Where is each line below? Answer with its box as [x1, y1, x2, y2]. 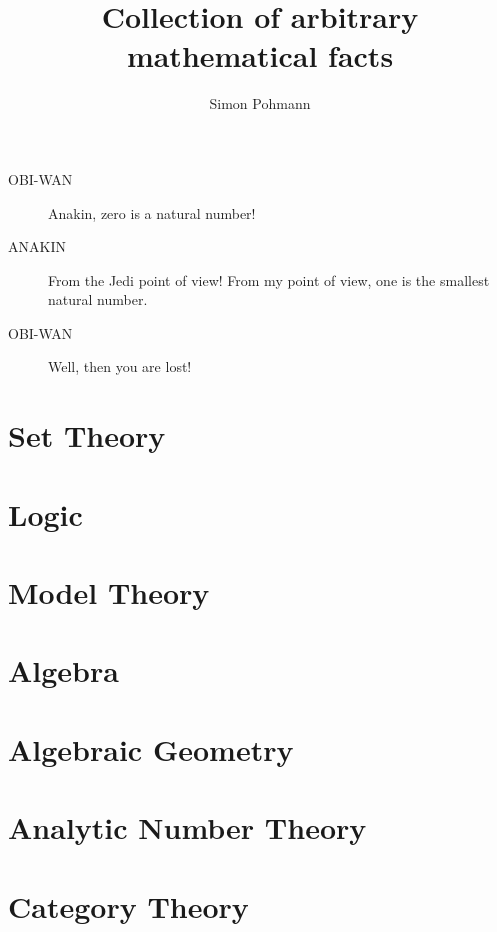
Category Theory [8, 885, 249, 926]
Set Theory [8, 415, 166, 456]
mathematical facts [126, 35, 394, 76]
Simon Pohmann [209, 93, 311, 114]
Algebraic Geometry [8, 728, 294, 769]
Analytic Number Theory [8, 807, 367, 848]
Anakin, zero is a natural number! [48, 202, 256, 223]
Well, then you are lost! [48, 356, 192, 377]
